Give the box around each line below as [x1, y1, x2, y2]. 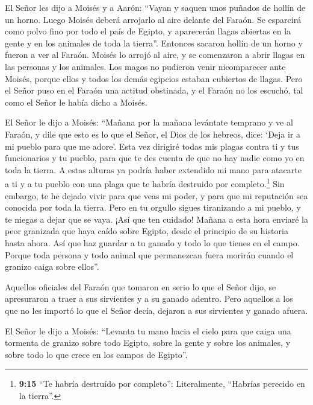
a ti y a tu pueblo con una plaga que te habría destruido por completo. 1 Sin [5, 176, 285, 190]
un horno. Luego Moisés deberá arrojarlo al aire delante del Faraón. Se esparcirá [5, 13, 302, 25]
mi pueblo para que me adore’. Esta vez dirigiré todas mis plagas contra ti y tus [5, 139, 299, 152]
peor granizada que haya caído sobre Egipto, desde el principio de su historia [5, 225, 288, 237]
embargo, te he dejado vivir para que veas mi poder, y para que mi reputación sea [5, 189, 308, 202]
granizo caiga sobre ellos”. [5, 260, 99, 273]
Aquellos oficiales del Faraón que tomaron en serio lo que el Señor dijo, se [5, 280, 276, 293]
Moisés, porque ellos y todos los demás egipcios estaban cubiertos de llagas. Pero [5, 72, 303, 85]
